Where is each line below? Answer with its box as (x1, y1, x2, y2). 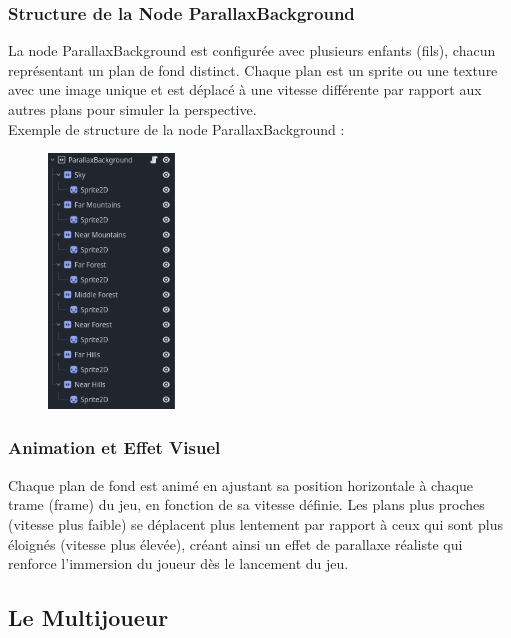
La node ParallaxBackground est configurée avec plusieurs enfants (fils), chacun (8, 40, 496, 61)
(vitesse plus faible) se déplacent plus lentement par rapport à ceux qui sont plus (8, 513, 503, 534)
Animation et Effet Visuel (8, 435, 221, 460)
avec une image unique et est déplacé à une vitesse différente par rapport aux (8, 79, 482, 100)
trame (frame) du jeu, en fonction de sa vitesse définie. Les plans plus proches (8, 494, 485, 515)
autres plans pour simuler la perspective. (8, 99, 257, 119)
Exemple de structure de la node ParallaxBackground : (8, 118, 345, 139)
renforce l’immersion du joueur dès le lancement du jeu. (8, 553, 349, 574)
